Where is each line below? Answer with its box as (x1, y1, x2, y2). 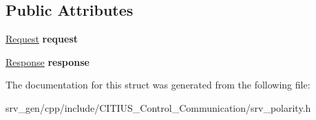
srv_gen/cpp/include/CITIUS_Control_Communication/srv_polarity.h (6, 100, 311, 115)
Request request (6, 32, 78, 46)
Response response (6, 54, 89, 69)
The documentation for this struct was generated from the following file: (6, 77, 310, 92)
